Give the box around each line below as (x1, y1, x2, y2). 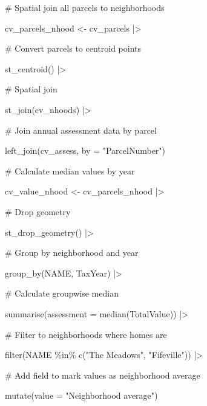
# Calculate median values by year (5, 164, 135, 177)
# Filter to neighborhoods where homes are (5, 328, 167, 340)
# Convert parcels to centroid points (5, 42, 142, 55)
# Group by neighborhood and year (5, 246, 139, 259)
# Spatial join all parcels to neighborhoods (5, 1, 165, 13)
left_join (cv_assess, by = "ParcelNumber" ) (5, 144, 166, 157)
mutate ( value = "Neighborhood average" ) (5, 389, 158, 402)
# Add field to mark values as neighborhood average (5, 368, 200, 381)
